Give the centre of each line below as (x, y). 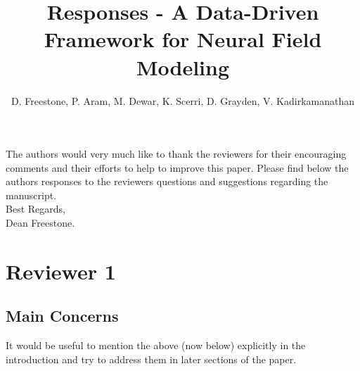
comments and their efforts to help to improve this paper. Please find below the (177, 167)
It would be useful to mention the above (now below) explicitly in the (156, 345)
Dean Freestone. (40, 223)
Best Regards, (36, 209)
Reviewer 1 (61, 271)
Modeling (183, 67)
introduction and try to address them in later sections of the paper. (151, 359)
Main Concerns (62, 316)
